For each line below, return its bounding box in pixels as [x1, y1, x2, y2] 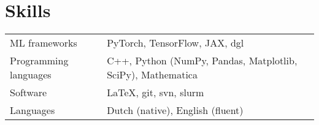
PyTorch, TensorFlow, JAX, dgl [107, 36, 244, 50]
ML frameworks [10, 36, 77, 50]
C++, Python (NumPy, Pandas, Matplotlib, [107, 53, 298, 68]
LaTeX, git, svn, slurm [107, 85, 204, 100]
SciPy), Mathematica [107, 67, 198, 82]
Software [10, 85, 47, 100]
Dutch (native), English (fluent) [107, 103, 244, 118]
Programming [10, 53, 69, 68]
